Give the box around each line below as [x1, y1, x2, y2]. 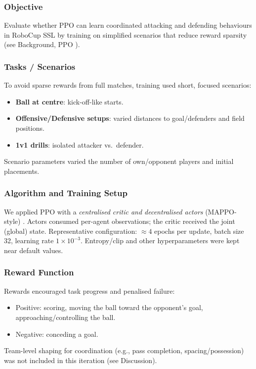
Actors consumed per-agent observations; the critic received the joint [27, 216, 235, 226]
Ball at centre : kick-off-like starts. [15, 96, 124, 106]
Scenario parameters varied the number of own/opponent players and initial [4, 156, 234, 166]
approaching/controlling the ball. [15, 312, 116, 322]
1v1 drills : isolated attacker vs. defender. [15, 139, 144, 150]
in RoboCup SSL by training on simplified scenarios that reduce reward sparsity [4, 29, 247, 40]
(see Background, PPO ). [4, 39, 80, 50]
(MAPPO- [205, 206, 237, 216]
